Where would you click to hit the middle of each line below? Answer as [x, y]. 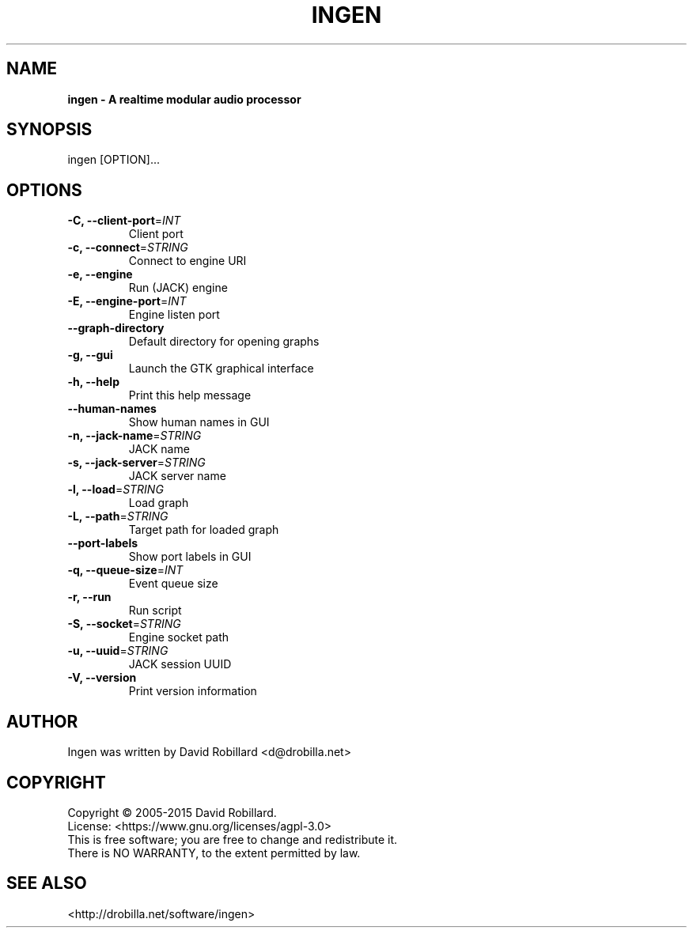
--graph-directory [116, 328]
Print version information [193, 691]
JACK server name [177, 476]
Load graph [159, 503]
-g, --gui [90, 355]
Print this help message [190, 395]
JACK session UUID [180, 664]
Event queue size [173, 584]
